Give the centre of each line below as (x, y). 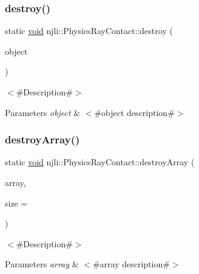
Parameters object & (43, 112)
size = (16, 203)
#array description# (131, 264)
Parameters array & (42, 264)
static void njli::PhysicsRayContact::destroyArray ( (100, 162)
